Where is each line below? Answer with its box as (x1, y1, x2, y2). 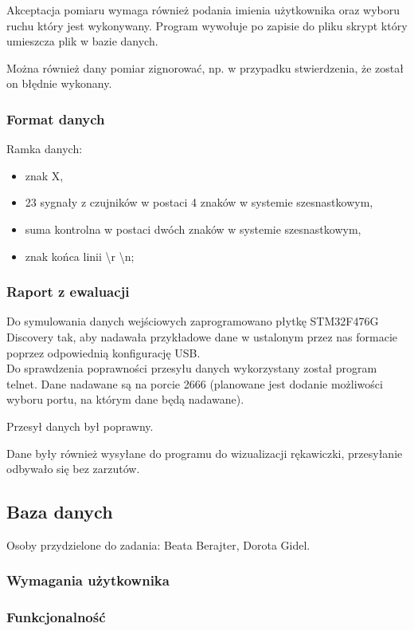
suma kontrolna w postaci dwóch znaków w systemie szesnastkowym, (25, 220, 361, 237)
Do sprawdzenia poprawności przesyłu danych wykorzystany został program (6, 360, 377, 377)
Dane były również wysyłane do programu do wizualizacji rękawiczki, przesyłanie (6, 444, 403, 461)
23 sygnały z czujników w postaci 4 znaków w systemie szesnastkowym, (25, 194, 373, 211)
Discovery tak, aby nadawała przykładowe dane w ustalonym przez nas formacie (6, 328, 398, 345)
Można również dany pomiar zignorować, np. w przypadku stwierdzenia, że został (6, 59, 404, 76)
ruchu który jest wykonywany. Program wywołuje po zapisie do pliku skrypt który (6, 17, 408, 34)
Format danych (6, 108, 105, 128)
